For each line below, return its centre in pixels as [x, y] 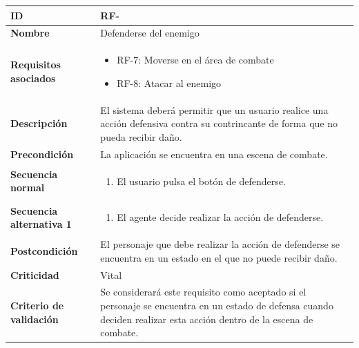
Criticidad [35, 274]
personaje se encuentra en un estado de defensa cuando [217, 306]
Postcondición [44, 250]
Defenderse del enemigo [150, 33]
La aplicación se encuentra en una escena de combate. [214, 154]
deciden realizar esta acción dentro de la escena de [207, 319]
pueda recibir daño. [141, 136]
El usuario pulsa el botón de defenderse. [201, 181]
